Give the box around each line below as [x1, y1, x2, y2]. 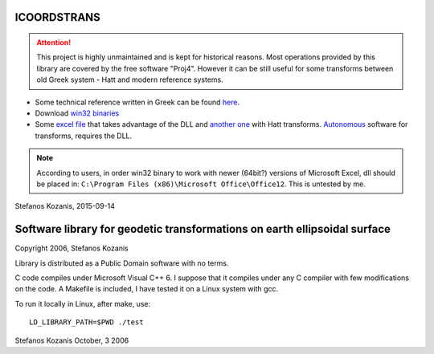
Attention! [36, 38, 72, 47]
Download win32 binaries [35, 108, 120, 118]
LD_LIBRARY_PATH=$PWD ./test [29, 318, 144, 327]
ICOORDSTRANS [14, 10, 100, 24]
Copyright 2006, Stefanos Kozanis [14, 243, 129, 253]
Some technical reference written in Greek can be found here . [35, 97, 240, 107]
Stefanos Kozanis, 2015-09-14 [14, 201, 116, 211]
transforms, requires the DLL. [35, 131, 133, 140]
